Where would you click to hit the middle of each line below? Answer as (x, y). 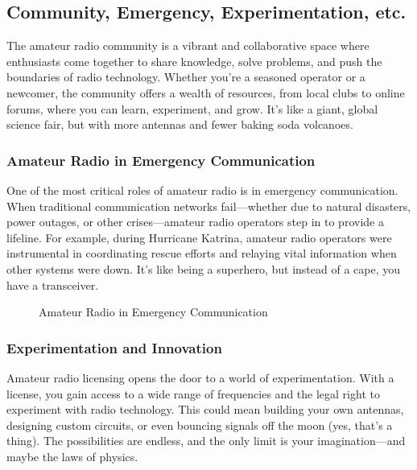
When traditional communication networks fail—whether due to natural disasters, (209, 206)
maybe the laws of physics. (72, 456)
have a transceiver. (53, 284)
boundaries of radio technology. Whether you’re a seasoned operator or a (186, 77)
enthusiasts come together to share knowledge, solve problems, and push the (194, 61)
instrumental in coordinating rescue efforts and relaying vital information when (202, 253)
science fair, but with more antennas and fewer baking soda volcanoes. (180, 124)
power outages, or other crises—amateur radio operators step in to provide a (195, 222)
